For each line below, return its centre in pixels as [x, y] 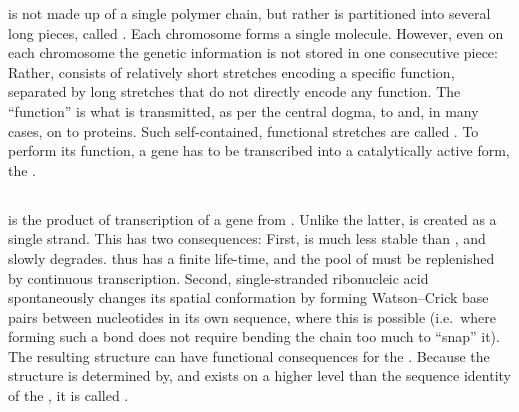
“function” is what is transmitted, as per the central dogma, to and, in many [243, 110]
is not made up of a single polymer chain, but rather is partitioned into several [249, 13]
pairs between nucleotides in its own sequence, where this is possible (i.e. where [252, 316]
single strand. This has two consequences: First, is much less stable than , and [247, 238]
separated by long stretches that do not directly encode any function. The [234, 91]
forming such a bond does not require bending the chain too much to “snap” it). [254, 336]
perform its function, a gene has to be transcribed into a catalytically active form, [259, 150]
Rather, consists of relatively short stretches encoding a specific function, [231, 71]
